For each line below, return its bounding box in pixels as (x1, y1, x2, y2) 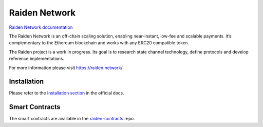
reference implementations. (9, 56, 64, 62)
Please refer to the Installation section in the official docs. (9, 90, 124, 96)
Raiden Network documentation (9, 24, 73, 30)
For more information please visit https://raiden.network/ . (9, 65, 124, 71)
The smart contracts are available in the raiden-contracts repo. (9, 116, 135, 122)
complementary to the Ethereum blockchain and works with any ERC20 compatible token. (9, 40, 189, 46)
